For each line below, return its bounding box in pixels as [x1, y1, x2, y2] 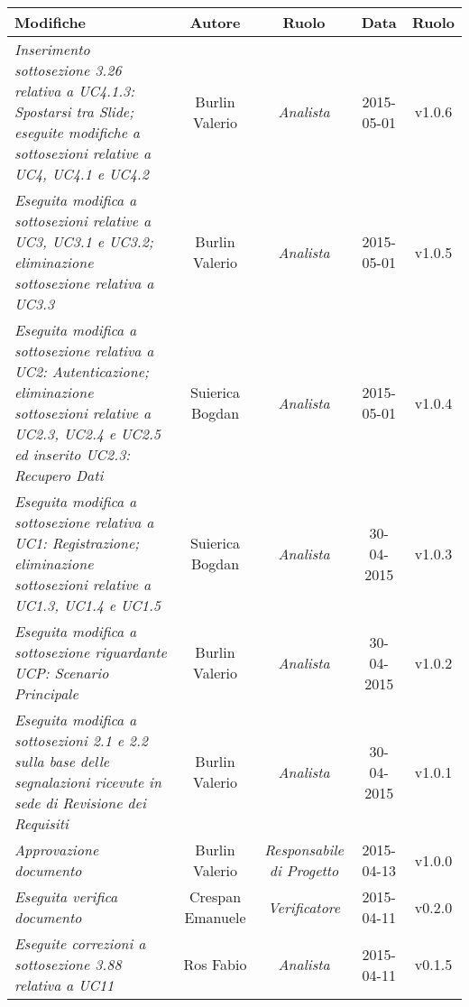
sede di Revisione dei [14, 792, 146, 813]
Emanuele [184, 907, 246, 928]
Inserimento [14, 39, 90, 60]
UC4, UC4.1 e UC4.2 [14, 163, 149, 184]
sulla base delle [14, 751, 110, 771]
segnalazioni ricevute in [14, 771, 161, 792]
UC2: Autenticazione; [14, 361, 149, 382]
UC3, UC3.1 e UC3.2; [14, 231, 153, 252]
